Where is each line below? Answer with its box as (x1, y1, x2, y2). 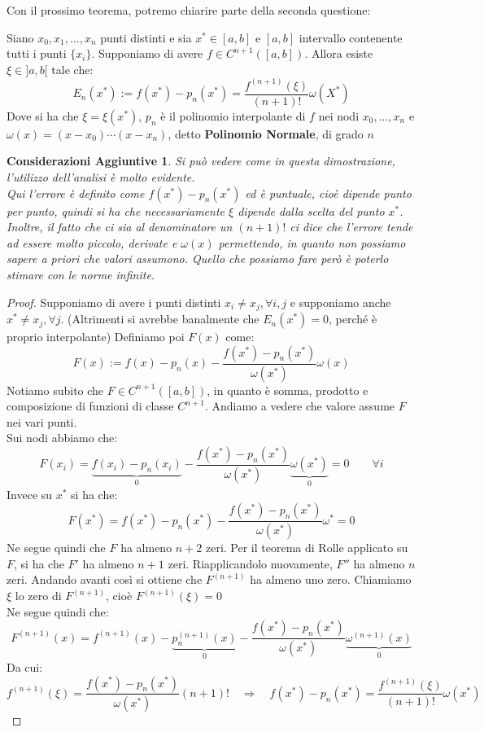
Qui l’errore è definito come (7, 184, 145, 201)
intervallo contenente (299, 28, 403, 46)
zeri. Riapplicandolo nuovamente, (168, 554, 333, 572)
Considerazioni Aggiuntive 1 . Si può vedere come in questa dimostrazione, (7, 152, 395, 169)
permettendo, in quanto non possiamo (218, 234, 406, 251)
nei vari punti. (7, 413, 77, 430)
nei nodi (318, 107, 360, 124)
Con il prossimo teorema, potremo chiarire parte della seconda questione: (7, 2, 371, 18)
